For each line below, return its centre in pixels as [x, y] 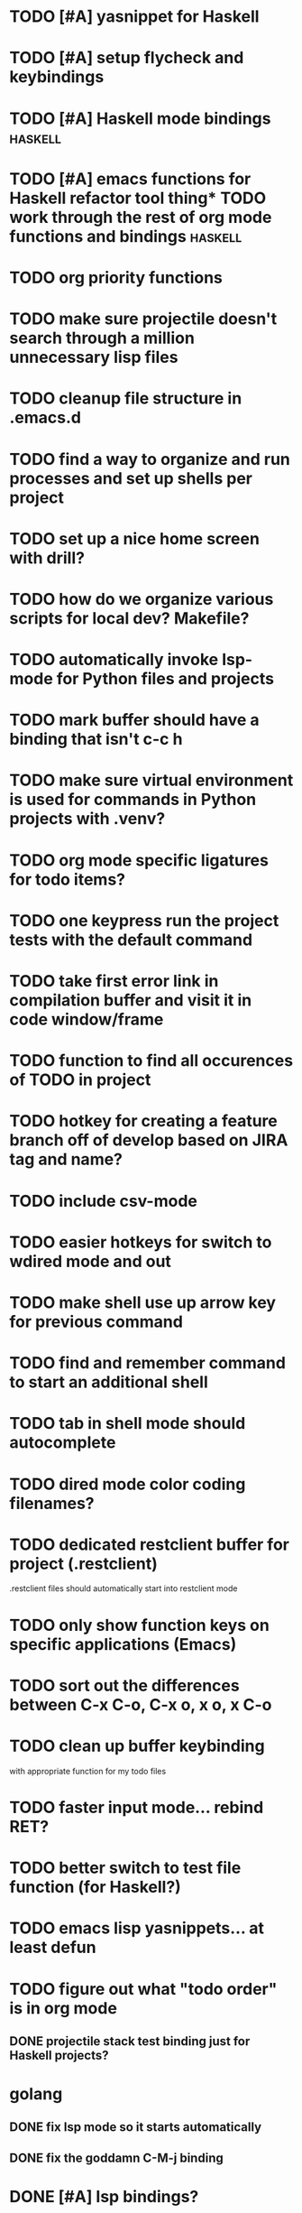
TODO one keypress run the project [144, 920]
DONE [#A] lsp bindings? [104, 2197]
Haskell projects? [59, 2055]
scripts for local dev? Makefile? [129, 618]
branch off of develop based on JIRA [149, 1140]
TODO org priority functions [116, 278]
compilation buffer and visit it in [131, 1000]
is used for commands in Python [133, 800]
